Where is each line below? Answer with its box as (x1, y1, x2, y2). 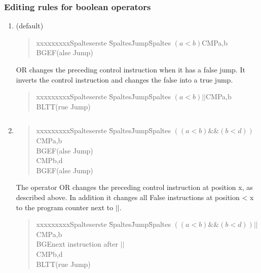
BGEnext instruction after (36, 239, 118, 249)
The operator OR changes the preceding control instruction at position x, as (16, 182, 253, 192)
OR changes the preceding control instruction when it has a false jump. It (16, 64, 245, 74)
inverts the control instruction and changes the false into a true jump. (16, 74, 233, 85)
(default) (16, 20, 44, 31)
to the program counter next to (16, 202, 114, 212)
